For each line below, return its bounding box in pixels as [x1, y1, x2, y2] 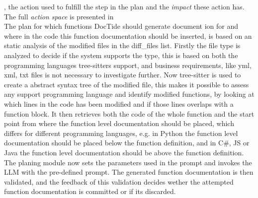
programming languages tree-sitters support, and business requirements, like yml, [4, 60, 252, 70]
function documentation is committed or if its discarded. [4, 186, 176, 197]
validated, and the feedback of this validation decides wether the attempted [4, 176, 234, 187]
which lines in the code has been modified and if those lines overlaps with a [4, 98, 234, 109]
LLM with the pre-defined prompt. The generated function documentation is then [4, 167, 254, 177]
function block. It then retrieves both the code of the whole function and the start [4, 108, 255, 119]
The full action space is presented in [4, 11, 114, 21]
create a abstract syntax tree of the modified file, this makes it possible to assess [4, 79, 249, 89]
